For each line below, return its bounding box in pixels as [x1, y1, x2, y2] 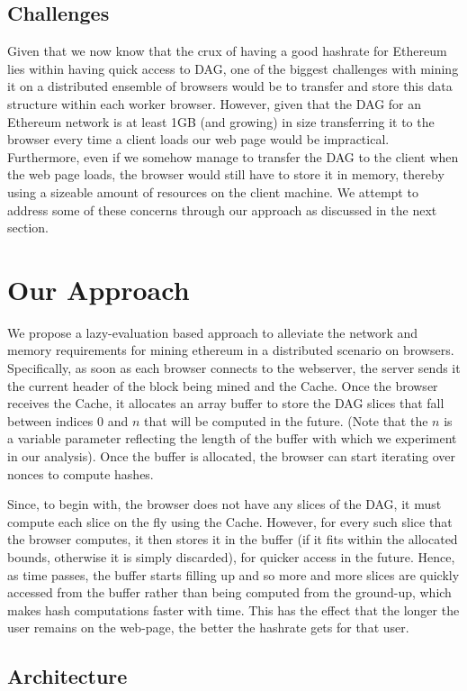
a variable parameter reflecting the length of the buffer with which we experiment [7, 429, 457, 448]
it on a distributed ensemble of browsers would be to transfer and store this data [7, 77, 453, 95]
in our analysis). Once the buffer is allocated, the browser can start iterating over [7, 447, 456, 466]
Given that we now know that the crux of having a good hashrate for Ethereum [7, 41, 447, 60]
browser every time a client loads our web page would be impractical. [7, 130, 390, 149]
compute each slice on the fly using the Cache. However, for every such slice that [7, 512, 453, 531]
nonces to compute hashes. [7, 464, 154, 483]
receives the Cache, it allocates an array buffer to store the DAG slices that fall [7, 394, 445, 413]
